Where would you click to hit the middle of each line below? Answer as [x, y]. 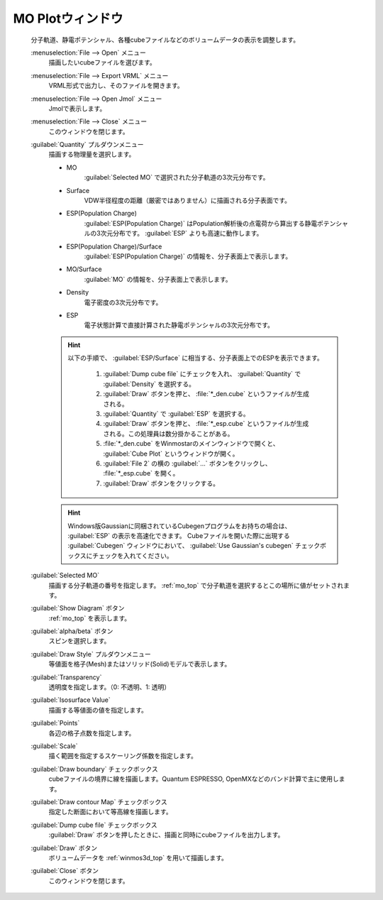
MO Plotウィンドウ [68, 18]
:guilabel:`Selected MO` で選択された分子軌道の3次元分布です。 [177, 177]
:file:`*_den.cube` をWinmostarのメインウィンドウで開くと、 [191, 444]
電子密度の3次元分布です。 [123, 302]
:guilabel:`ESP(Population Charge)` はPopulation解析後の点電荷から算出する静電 [201, 223]
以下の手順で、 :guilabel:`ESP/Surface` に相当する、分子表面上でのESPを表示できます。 [196, 358]
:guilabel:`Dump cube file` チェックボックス [94, 825]
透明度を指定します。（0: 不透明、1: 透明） [110, 687]
